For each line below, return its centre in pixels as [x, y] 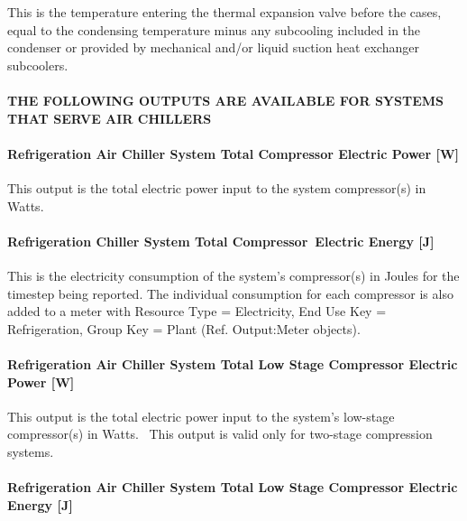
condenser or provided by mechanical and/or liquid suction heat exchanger [213, 47]
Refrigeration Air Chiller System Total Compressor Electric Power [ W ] [233, 153]
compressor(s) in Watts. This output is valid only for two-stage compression [220, 434]
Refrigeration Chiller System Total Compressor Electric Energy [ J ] [221, 241]
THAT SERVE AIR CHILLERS [110, 118]
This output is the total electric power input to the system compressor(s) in [217, 187]
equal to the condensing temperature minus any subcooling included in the [214, 29]
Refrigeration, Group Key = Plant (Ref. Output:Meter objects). [184, 328]
